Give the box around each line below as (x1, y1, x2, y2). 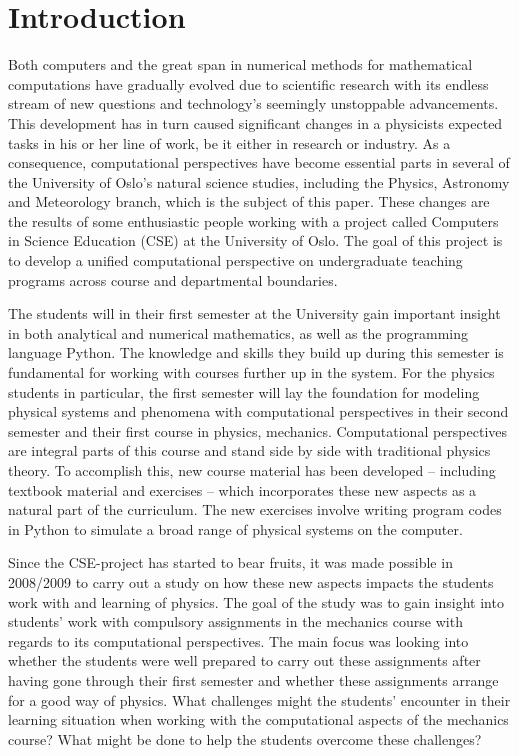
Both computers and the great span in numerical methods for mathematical (8, 54, 473, 75)
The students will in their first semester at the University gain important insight (8, 303, 501, 324)
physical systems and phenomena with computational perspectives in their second (8, 401, 509, 422)
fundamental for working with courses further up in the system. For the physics (8, 362, 495, 383)
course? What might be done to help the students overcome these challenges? (8, 728, 482, 749)
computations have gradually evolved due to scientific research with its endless (8, 73, 489, 94)
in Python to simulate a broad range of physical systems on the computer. (8, 518, 463, 539)
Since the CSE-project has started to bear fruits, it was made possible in (8, 552, 453, 573)
